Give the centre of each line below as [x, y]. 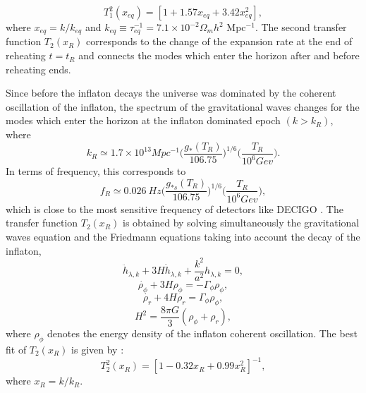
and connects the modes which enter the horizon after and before [219, 55]
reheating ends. [38, 69]
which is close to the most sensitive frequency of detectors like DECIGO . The [175, 208]
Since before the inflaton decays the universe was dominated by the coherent [171, 93]
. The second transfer [301, 27]
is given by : [98, 350]
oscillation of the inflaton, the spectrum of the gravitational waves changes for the [183, 106]
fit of [16, 350]
